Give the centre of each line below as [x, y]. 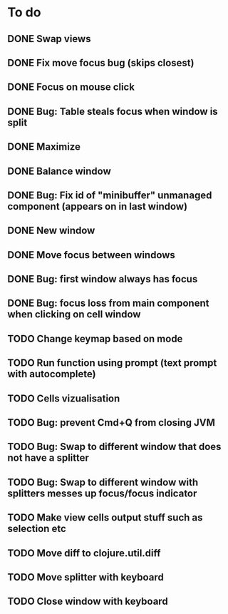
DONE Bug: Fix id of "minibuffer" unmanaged [110, 195]
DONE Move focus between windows [92, 255]
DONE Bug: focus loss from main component [108, 303]
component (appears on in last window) [97, 206]
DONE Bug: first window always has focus [103, 279]
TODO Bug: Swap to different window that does [114, 447]
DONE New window [51, 231]
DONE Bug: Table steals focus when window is [113, 111]
